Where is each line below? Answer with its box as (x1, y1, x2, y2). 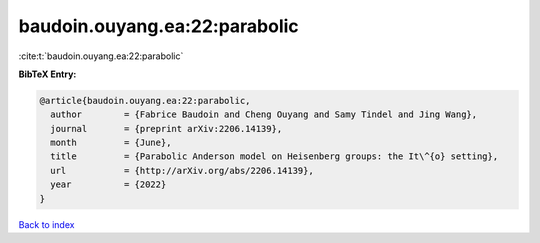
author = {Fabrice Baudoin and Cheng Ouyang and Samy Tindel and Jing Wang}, (50, 109, 478, 120)
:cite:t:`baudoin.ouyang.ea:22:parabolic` (18, 50, 184, 62)
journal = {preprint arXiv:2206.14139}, (50, 123, 283, 134)
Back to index (18, 218, 75, 230)
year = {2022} (50, 179, 167, 190)
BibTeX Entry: (18, 68, 77, 80)
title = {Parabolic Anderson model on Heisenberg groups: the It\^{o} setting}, (50, 151, 499, 162)
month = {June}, (50, 137, 172, 149)
